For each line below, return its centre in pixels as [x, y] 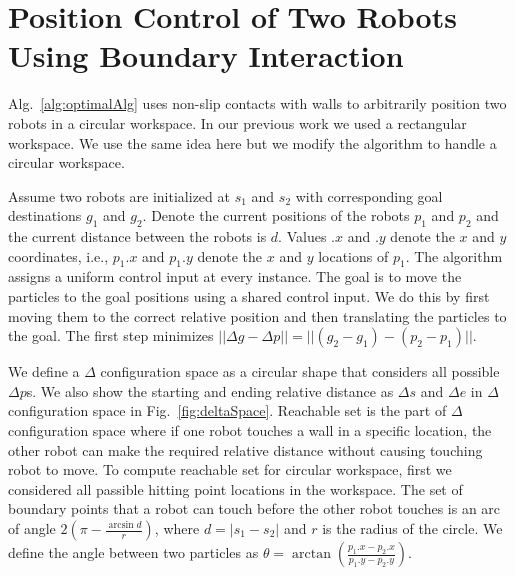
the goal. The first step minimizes [111, 335]
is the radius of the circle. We [412, 528]
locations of [353, 255]
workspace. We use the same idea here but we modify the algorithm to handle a [252, 142]
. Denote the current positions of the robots [276, 215]
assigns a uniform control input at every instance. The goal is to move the [235, 276]
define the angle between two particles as [133, 552]
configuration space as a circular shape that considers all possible [300, 371]
